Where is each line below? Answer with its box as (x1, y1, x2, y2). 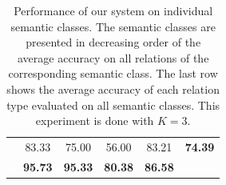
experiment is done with (35, 112, 154, 129)
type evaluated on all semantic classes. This (6, 96, 220, 113)
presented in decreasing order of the (26, 34, 201, 50)
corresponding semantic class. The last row (8, 65, 218, 82)
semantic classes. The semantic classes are (10, 18, 216, 34)
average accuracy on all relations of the (18, 49, 209, 66)
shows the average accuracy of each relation (6, 80, 220, 97)
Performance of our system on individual (14, 2, 213, 18)
